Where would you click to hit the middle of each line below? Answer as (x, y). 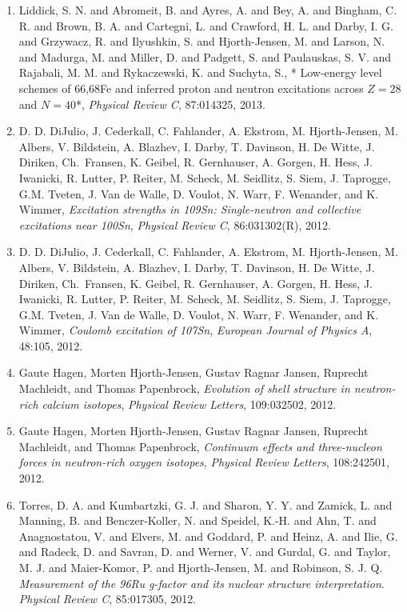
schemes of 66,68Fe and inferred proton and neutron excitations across (191, 88)
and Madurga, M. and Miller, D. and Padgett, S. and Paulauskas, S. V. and (205, 56)
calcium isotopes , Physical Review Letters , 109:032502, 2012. (189, 404)
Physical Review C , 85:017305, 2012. (108, 599)
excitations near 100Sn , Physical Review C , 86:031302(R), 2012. (175, 224)
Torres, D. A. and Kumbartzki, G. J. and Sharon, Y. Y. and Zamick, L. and (205, 504)
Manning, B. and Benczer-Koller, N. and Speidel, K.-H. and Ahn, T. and (198, 520)
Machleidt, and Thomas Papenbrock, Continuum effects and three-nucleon (200, 446)
